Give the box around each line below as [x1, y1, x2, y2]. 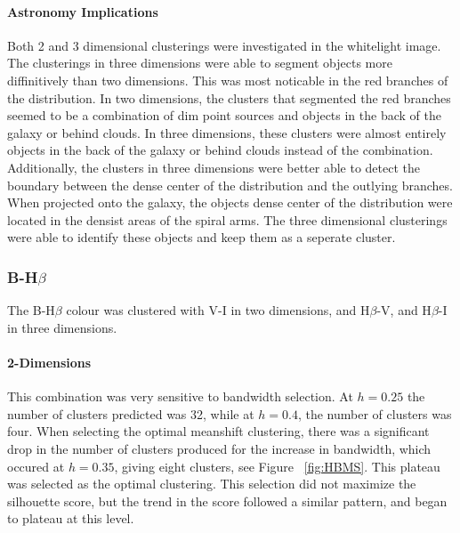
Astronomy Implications [7, 2, 158, 20]
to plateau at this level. [7, 509, 134, 528]
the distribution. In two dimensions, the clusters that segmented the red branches [7, 88, 451, 107]
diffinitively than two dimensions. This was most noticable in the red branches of [7, 70, 448, 89]
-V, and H [376, 301, 432, 319]
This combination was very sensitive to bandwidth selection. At [7, 387, 353, 406]
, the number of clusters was [297, 404, 452, 423]
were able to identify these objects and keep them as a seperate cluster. [7, 228, 396, 246]
